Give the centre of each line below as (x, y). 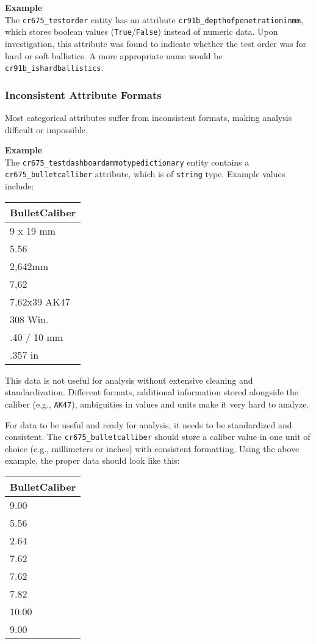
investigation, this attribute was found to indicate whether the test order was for (156, 43)
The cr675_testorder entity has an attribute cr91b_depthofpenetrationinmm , (154, 19)
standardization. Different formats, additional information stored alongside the (152, 392)
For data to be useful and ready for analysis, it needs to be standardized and (149, 424)
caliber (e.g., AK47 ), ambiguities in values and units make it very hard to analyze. (157, 404)
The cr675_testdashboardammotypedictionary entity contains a (127, 162)
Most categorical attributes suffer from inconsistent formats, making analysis (149, 117)
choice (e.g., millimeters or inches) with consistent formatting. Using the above (152, 448)
